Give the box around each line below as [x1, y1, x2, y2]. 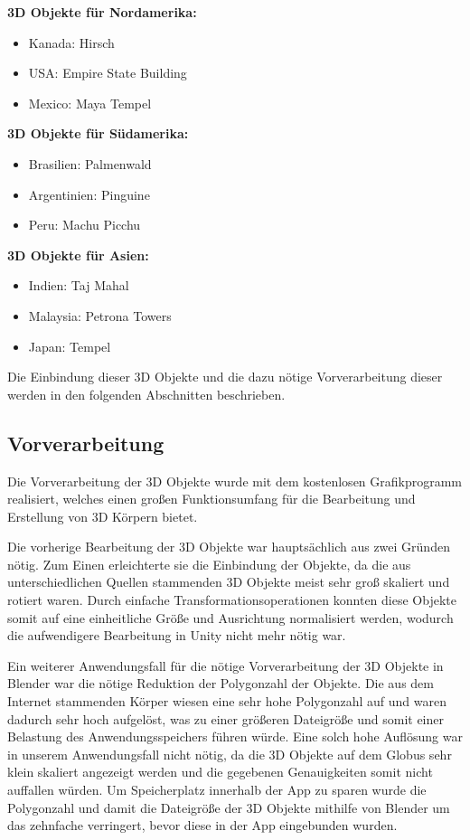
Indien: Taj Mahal [28, 276, 129, 295]
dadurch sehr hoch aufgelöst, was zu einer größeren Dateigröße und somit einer [7, 709, 444, 728]
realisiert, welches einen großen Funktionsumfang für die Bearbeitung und [7, 489, 416, 508]
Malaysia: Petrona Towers [28, 306, 172, 325]
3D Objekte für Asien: [7, 245, 149, 264]
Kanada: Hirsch [28, 33, 115, 52]
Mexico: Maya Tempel [28, 93, 152, 112]
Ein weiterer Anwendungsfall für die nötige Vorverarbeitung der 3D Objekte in [7, 656, 444, 675]
